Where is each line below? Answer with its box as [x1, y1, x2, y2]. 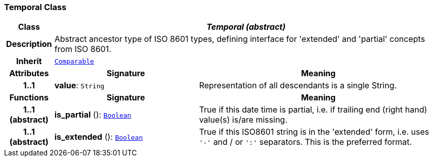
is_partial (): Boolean [54, 110, 132, 120]
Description [6, 39, 52, 49]
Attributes [9, 68, 49, 79]
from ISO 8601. [54, 44, 111, 55]
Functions [9, 92, 49, 103]
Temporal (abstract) [206, 22, 286, 32]
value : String [54, 80, 105, 91]
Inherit [16, 56, 42, 67]
